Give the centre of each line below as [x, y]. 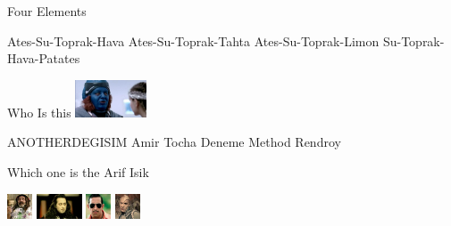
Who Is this [39, 112]
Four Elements [47, 11]
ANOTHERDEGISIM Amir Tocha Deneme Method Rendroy [174, 142]
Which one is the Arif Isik [78, 171]
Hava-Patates [44, 58]
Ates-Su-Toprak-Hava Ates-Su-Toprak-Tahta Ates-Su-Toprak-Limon [193, 40]
